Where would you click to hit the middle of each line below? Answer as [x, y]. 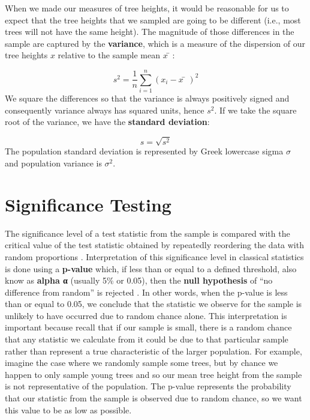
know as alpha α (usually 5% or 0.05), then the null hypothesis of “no [139, 280]
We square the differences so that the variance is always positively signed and [147, 98]
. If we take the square [255, 110]
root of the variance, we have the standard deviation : [107, 122]
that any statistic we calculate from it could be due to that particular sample [147, 339]
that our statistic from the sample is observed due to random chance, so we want [154, 398]
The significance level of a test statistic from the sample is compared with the [148, 233]
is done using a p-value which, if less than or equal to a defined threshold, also [151, 268]
